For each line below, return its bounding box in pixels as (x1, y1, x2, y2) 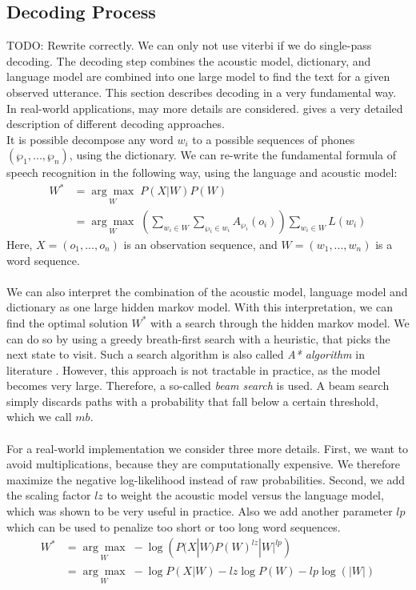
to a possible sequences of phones (192, 130, 355, 147)
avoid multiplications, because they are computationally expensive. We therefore (6, 456, 400, 472)
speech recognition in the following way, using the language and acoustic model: (6, 164, 398, 181)
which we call (6, 408, 72, 425)
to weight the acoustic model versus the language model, (106, 487, 384, 504)
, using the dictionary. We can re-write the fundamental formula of (69, 146, 397, 163)
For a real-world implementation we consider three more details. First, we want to (6, 439, 409, 456)
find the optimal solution (6, 314, 128, 331)
